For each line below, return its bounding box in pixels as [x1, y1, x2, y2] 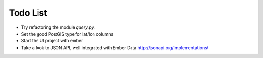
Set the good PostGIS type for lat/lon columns [21, 31, 113, 37]
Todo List [9, 7, 47, 18]
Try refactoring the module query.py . [21, 24, 95, 30]
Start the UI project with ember [21, 38, 83, 44]
